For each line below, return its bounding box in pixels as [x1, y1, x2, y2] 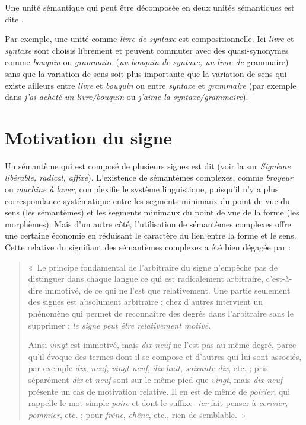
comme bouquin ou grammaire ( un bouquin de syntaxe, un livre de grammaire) [5, 56, 289, 68]
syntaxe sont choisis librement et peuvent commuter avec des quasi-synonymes [5, 44, 289, 56]
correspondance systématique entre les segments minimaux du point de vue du [5, 194, 290, 207]
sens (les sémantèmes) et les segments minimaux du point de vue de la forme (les [5, 206, 299, 218]
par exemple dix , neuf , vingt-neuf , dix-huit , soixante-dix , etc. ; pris [28, 362, 268, 374]
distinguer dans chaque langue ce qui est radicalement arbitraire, [28, 272, 264, 285]
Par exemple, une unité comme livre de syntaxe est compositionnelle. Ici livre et [5, 33, 294, 45]
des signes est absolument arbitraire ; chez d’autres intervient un [28, 295, 263, 308]
